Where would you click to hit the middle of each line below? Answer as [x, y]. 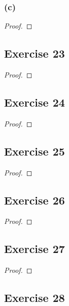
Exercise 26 [34, 200]
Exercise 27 [34, 249]
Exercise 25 [34, 151]
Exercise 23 [34, 53]
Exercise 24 [34, 102]
